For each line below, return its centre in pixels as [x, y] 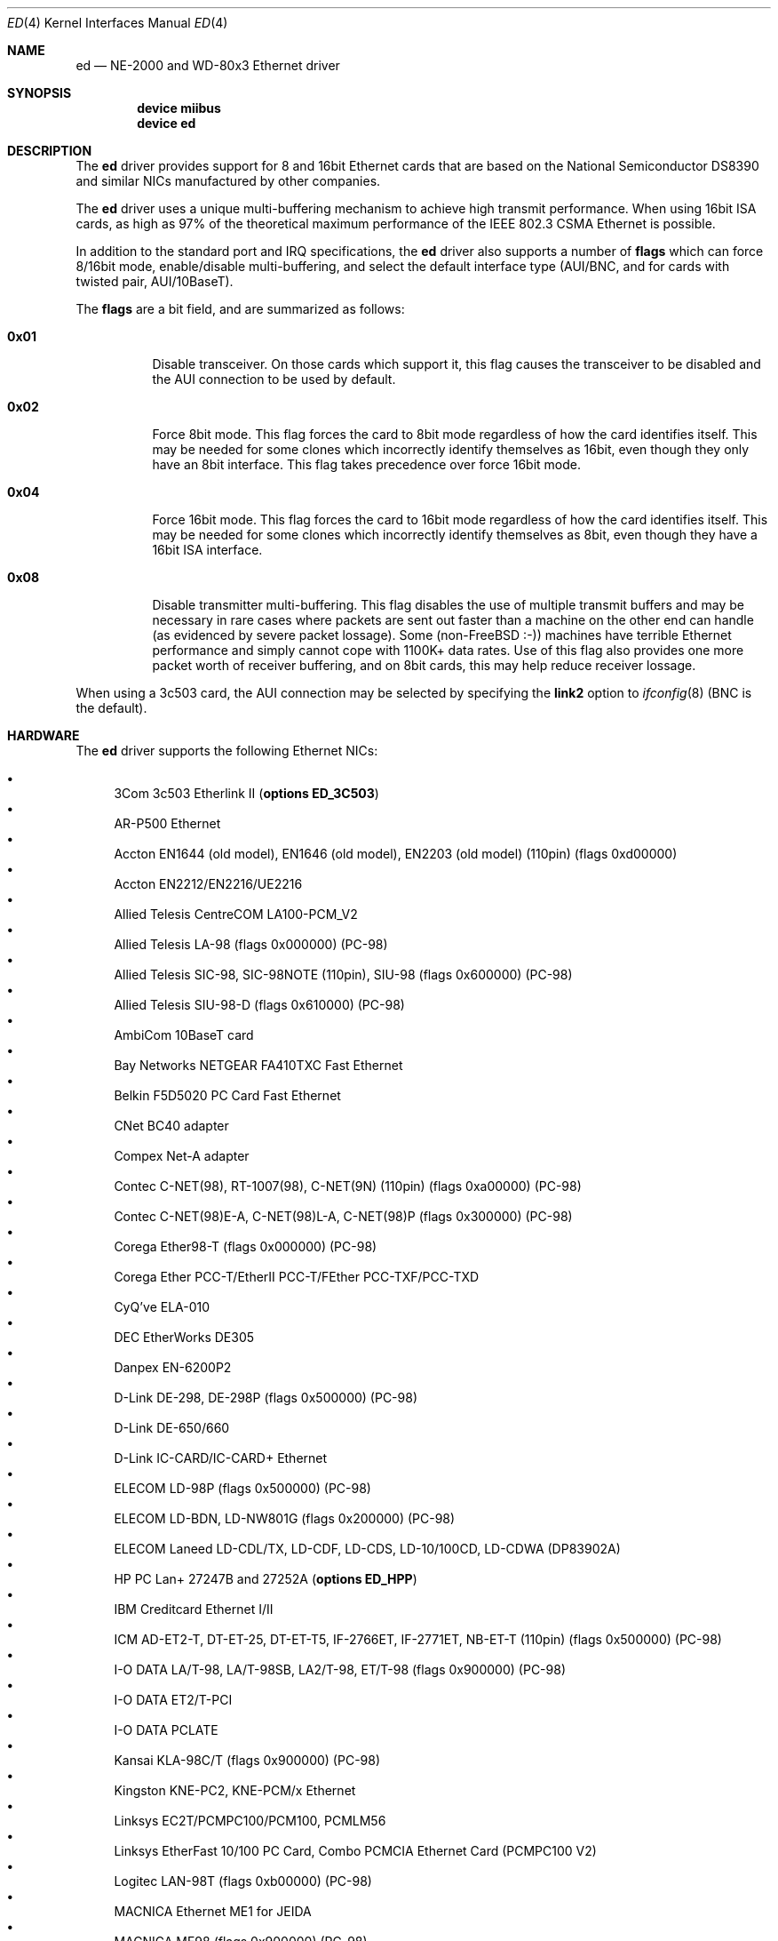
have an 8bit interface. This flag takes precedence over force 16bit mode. [367, 464]
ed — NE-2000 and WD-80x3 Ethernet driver [208, 65]
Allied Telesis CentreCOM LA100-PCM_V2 [236, 914]
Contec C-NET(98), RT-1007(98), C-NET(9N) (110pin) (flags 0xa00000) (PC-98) [348, 1186]
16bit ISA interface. [207, 550]
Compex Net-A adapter [182, 1156]
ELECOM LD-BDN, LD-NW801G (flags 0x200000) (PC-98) [285, 1518]
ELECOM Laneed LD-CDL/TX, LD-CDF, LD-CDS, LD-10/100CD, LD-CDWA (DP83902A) [367, 1549]
